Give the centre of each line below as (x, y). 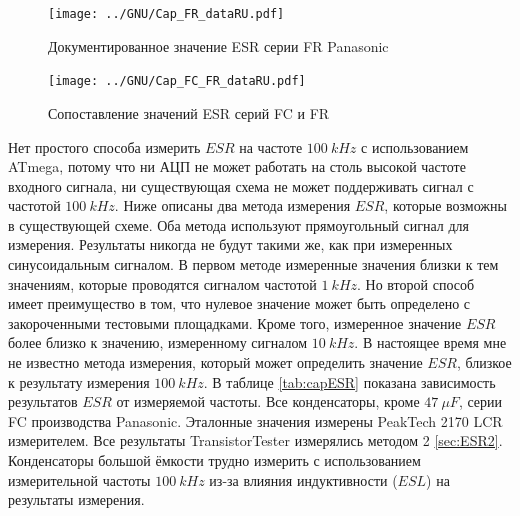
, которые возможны (445, 205)
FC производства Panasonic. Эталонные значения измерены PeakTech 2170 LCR (255, 420)
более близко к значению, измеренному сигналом (158, 342)
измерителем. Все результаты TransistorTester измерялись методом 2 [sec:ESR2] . (255, 440)
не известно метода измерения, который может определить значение (215, 362)
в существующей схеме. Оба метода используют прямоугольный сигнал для (238, 224)
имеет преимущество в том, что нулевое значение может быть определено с (239, 303)
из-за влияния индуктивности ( (303, 479)
